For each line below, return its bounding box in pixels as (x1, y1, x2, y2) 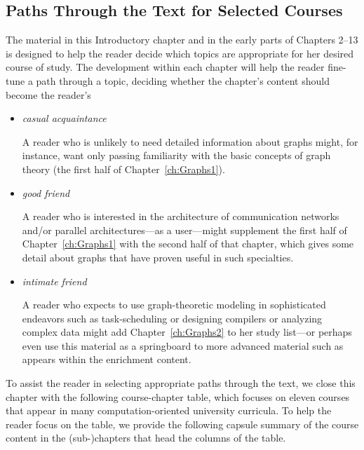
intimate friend (22, 273, 87, 288)
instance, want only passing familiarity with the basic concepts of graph (22, 148, 331, 163)
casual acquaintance (22, 111, 107, 125)
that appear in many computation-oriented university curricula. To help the (6, 403, 332, 418)
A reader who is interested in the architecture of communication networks (22, 209, 339, 224)
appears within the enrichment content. (22, 352, 191, 367)
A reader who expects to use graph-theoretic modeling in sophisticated (22, 297, 326, 312)
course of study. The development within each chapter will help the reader (6, 60, 325, 74)
